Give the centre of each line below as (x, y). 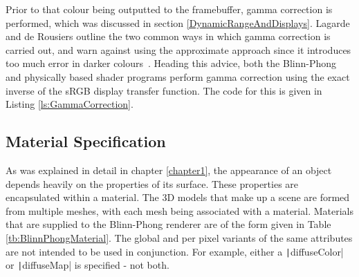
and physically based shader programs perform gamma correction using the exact (178, 76)
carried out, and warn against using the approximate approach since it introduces (178, 49)
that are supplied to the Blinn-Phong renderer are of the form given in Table (168, 224)
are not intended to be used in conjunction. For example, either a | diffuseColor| (175, 251)
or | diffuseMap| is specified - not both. (88, 265)
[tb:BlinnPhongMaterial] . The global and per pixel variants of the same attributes (179, 237)
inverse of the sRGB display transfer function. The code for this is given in (164, 90)
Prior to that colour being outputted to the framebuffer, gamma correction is (169, 9)
